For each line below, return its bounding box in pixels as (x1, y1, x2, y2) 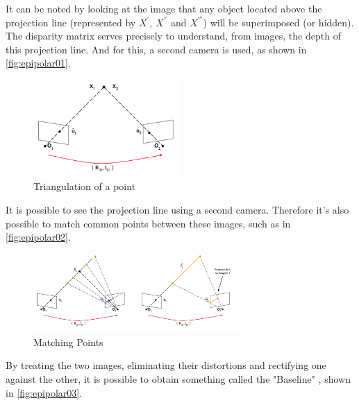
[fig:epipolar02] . (6, 230, 71, 244)
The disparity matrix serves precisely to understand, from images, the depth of (6, 28, 341, 43)
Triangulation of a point (33, 179, 136, 193)
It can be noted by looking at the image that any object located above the (6, 1, 322, 15)
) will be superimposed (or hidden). (203, 15, 354, 29)
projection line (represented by (6, 15, 136, 29)
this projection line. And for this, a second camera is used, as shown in (6, 42, 307, 56)
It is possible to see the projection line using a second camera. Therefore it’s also (6, 202, 349, 216)
